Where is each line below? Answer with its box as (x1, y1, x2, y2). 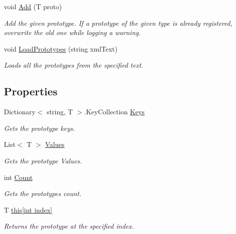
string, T (47, 107, 73, 117)
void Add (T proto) (4, 1, 62, 11)
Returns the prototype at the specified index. (4, 221, 134, 231)
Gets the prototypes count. (4, 188, 82, 198)
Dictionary (4, 107, 35, 117)
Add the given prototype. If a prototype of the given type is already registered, (4, 18, 233, 28)
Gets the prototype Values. (4, 155, 82, 165)
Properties (4, 84, 58, 99)
